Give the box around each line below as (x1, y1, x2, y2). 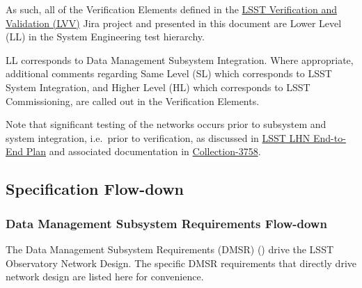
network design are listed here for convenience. (6, 269, 204, 284)
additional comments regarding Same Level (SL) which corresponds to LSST (6, 66, 332, 81)
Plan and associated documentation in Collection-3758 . (26, 144, 261, 159)
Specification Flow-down (6, 178, 184, 200)
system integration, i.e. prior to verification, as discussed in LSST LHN (6, 130, 310, 145)
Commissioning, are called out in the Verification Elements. (6, 93, 260, 108)
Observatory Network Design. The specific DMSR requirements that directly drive (6, 255, 356, 270)
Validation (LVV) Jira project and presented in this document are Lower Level (6, 15, 342, 30)
